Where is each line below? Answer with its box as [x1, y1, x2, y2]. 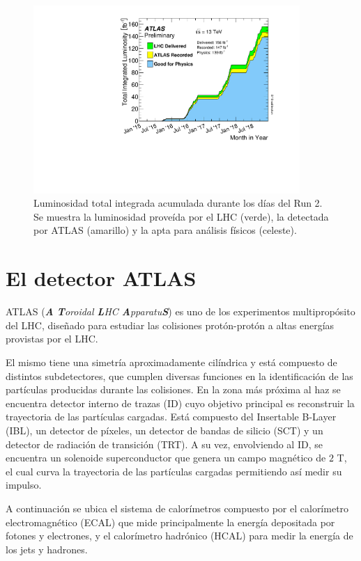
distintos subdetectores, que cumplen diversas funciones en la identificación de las [6, 368, 353, 383]
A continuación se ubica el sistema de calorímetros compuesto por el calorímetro [6, 500, 349, 515]
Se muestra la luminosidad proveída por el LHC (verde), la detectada [33, 209, 329, 223]
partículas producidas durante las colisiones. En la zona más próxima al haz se [6, 382, 341, 397]
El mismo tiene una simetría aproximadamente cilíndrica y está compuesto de [6, 354, 337, 369]
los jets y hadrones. [6, 542, 88, 556]
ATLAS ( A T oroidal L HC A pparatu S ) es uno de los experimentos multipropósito [6, 304, 355, 319]
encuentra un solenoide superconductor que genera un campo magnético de [6, 450, 326, 465]
